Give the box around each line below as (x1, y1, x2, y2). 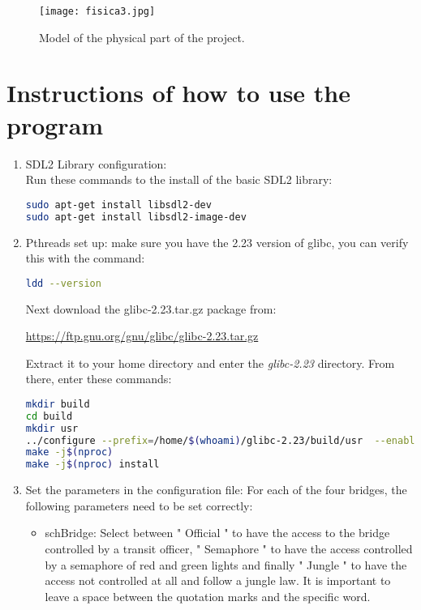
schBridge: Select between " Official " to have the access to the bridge (45, 524, 390, 541)
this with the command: (25, 250, 145, 267)
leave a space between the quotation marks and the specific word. (45, 587, 371, 604)
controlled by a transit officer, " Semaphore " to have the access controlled (45, 540, 413, 557)
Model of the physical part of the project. (39, 28, 245, 45)
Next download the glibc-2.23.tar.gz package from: (25, 300, 277, 317)
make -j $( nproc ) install (25, 459, 160, 471)
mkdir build (25, 398, 90, 410)
